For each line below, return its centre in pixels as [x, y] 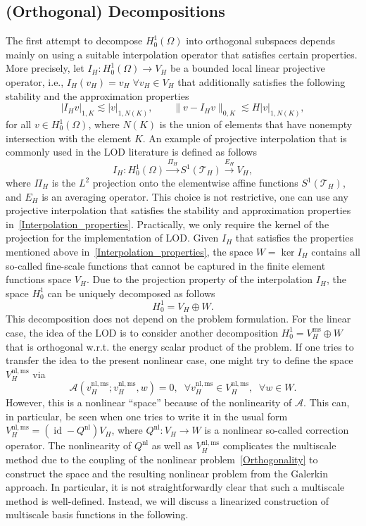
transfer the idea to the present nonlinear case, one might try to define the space [179, 360]
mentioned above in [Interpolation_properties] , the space [130, 251]
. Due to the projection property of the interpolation [200, 279]
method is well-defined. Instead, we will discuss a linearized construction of [168, 500]
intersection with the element [69, 138]
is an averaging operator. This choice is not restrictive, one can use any [195, 196]
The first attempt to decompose [74, 40]
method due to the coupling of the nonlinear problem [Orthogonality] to [162, 459]
